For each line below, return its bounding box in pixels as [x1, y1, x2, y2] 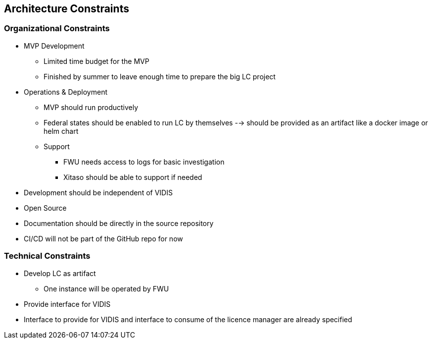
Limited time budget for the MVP [44, 57, 149, 65]
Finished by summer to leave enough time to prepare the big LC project [44, 72, 276, 81]
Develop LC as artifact [24, 269, 96, 278]
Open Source [24, 203, 67, 212]
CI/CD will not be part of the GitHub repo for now [24, 234, 183, 243]
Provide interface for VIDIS [24, 299, 111, 308]
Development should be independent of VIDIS [24, 188, 173, 197]
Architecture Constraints [4, 2, 129, 15]
